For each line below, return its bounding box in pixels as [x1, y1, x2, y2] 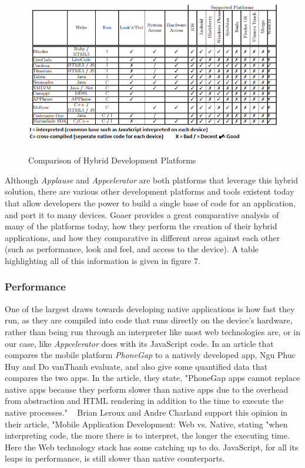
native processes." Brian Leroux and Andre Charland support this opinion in [5, 406, 288, 419]
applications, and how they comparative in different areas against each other [5, 231, 280, 243]
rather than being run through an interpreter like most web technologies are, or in [5, 325, 300, 337]
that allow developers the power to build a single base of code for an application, [5, 196, 296, 209]
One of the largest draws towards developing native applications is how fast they [5, 302, 295, 315]
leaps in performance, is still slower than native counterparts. [5, 452, 225, 464]
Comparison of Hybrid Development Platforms [28, 154, 196, 166]
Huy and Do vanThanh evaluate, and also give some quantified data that [5, 360, 268, 372]
